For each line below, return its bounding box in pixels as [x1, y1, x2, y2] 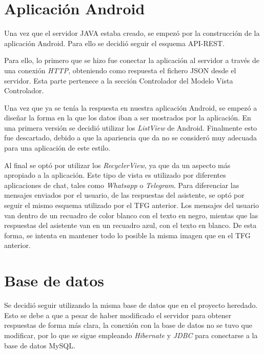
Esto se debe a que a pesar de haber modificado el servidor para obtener [4, 309, 232, 320]
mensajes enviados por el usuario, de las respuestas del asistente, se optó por [4, 190, 245, 200]
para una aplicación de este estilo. [4, 142, 111, 153]
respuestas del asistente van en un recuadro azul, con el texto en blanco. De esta [4, 220, 257, 231]
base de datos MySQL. [4, 340, 75, 350]
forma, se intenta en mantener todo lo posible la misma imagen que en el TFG [4, 230, 251, 240]
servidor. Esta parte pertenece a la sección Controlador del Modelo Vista [4, 75, 233, 86]
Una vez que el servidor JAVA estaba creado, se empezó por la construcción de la [4, 28, 260, 38]
